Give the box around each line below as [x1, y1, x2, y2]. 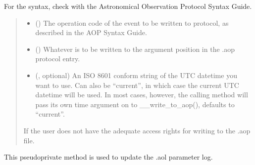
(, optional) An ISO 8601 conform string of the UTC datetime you [35, 70, 237, 80]
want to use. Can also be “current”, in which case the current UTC [35, 80, 239, 90]
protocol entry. [35, 53, 80, 64]
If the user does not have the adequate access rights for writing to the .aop [23, 125, 251, 135]
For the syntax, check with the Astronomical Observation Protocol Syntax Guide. [4, 1, 252, 11]
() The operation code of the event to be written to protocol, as [35, 17, 229, 28]
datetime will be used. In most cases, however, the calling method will [35, 89, 248, 100]
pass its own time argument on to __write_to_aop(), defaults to [35, 99, 235, 109]
